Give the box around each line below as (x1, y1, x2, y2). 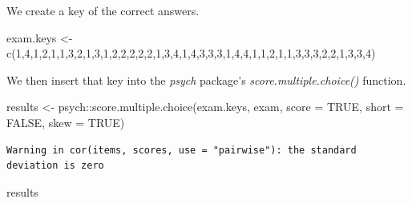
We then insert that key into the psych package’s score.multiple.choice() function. (6, 71, 406, 88)
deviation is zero (6, 160, 104, 172)
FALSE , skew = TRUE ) (6, 113, 125, 130)
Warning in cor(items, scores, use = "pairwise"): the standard (6, 144, 357, 156)
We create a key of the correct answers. (6, 2, 200, 18)
